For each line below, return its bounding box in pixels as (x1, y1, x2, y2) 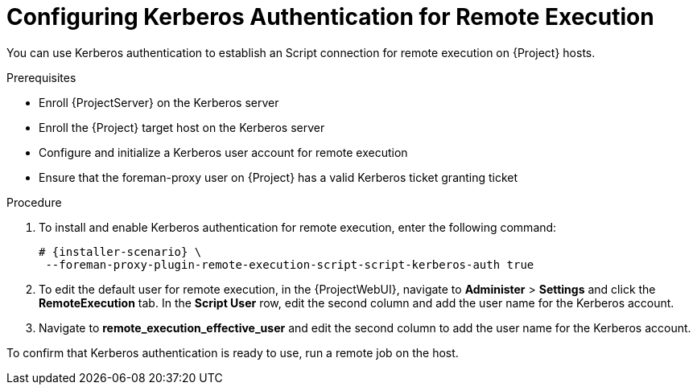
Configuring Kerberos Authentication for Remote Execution (6, 3, 654, 31)
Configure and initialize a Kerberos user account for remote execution (39, 145, 408, 159)
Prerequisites (6, 70, 76, 84)
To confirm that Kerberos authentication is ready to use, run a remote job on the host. (6, 345, 459, 360)
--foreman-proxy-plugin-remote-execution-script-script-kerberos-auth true (45, 257, 534, 271)
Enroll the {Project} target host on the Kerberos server (39, 120, 325, 134)
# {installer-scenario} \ (39, 245, 202, 258)
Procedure (6, 195, 62, 209)
